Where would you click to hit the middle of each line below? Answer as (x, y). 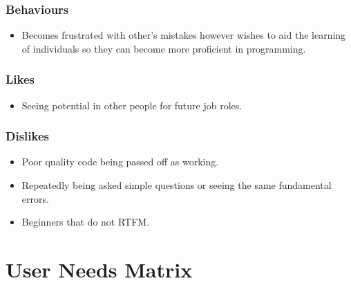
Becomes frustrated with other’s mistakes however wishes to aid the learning (184, 35)
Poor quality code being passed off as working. (120, 162)
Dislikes (27, 136)
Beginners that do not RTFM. (86, 222)
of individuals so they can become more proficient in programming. (164, 48)
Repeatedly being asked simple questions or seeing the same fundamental (177, 185)
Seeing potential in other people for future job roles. (132, 105)
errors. (35, 198)
